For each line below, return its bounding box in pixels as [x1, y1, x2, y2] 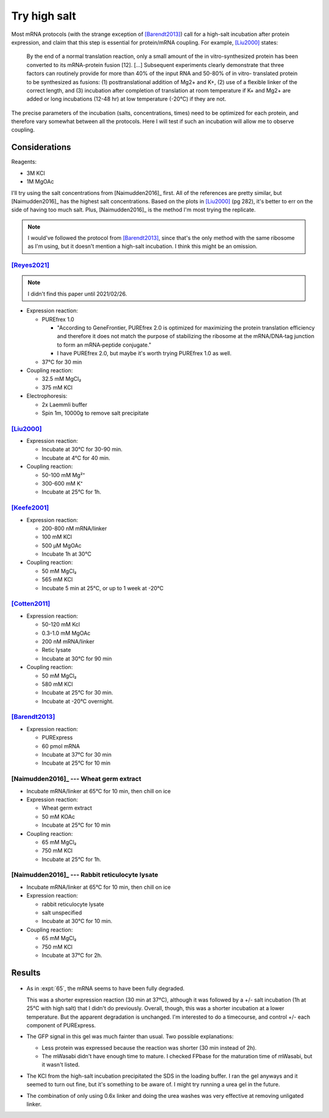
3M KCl [26, 169, 45, 177]
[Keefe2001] [11, 503, 49, 512]
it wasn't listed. [41, 1061, 80, 1069]
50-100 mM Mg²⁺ [41, 471, 85, 478]
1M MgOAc [26, 178, 54, 185]
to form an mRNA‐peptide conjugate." [57, 341, 152, 348]
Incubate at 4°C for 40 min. [41, 454, 111, 461]
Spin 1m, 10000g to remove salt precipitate [41, 409, 149, 417]
